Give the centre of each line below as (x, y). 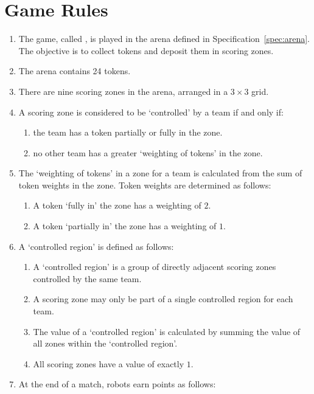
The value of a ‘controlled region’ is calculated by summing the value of (167, 331)
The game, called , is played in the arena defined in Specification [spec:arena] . (164, 39)
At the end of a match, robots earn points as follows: (117, 384)
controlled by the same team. (87, 278)
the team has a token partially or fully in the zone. (128, 132)
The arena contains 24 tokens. (75, 71)
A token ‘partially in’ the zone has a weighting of (125, 226)
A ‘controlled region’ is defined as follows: (96, 246)
